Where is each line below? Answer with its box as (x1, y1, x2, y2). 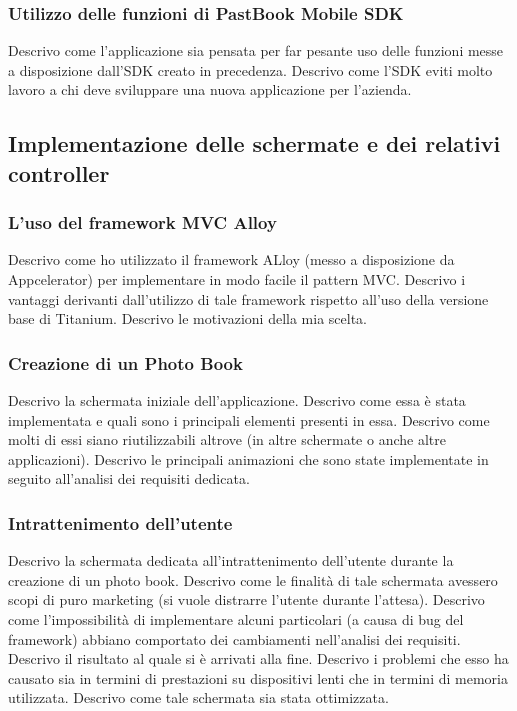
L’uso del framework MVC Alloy (8, 210, 277, 235)
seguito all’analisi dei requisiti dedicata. (8, 468, 250, 489)
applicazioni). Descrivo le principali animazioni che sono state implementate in (8, 448, 489, 469)
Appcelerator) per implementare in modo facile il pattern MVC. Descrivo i (8, 268, 466, 289)
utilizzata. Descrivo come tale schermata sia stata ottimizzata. (8, 687, 389, 708)
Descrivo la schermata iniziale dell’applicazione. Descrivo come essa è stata (8, 389, 466, 410)
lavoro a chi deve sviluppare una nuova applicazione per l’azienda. (8, 79, 412, 100)
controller (8, 157, 110, 188)
